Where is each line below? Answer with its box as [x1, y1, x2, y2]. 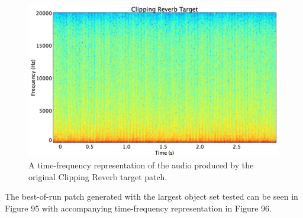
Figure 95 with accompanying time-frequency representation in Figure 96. [5, 201, 272, 214]
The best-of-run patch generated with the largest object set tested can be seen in [5, 190, 298, 203]
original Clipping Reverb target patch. [28, 170, 167, 183]
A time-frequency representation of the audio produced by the [28, 159, 254, 171]
